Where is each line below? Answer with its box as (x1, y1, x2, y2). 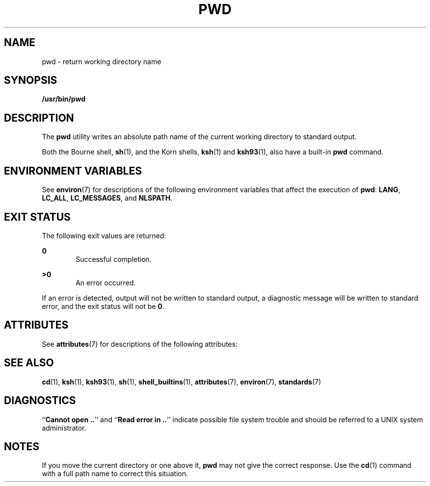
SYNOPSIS (4, 74, 57, 87)
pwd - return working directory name (42, 57, 161, 66)
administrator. (42, 423, 86, 432)
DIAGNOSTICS (4, 394, 76, 407)
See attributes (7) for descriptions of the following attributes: (42, 339, 238, 348)
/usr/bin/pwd (42, 95, 86, 103)
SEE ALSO (4, 357, 54, 369)
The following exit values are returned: (42, 231, 166, 240)
